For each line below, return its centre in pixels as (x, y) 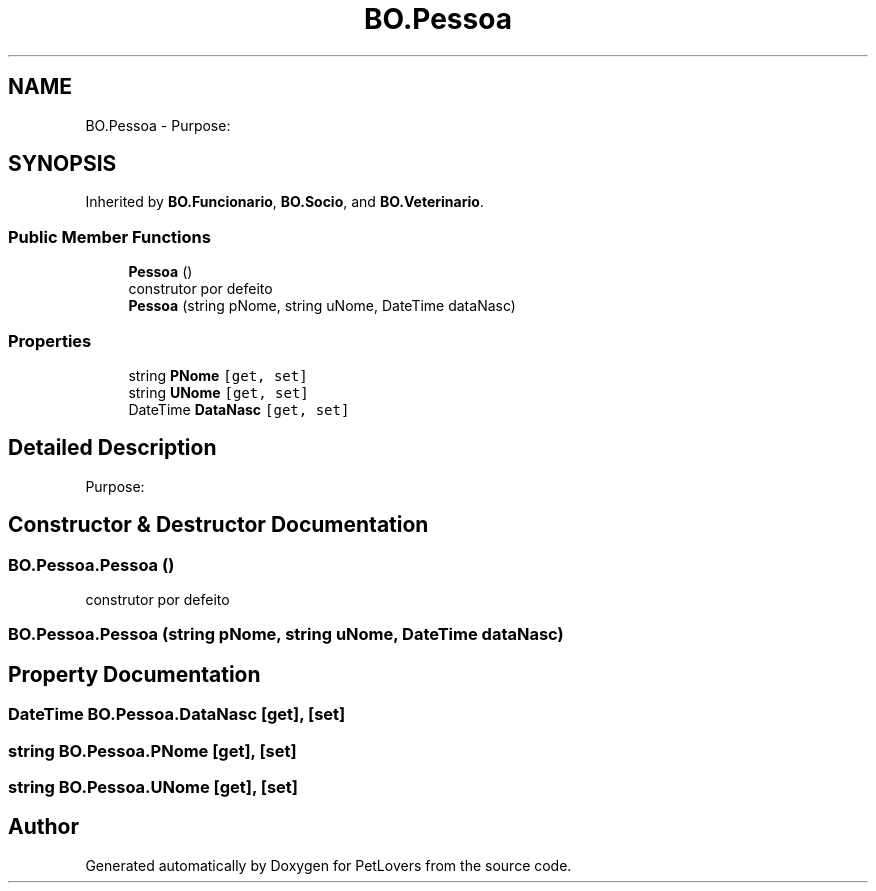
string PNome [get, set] (218, 375)
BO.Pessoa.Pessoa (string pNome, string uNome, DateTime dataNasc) (286, 634)
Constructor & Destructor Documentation (218, 525)
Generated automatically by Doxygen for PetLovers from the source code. (328, 865)
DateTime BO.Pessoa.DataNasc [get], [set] (177, 714)
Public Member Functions (109, 236)
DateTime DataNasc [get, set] (239, 409)
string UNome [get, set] (218, 392)
